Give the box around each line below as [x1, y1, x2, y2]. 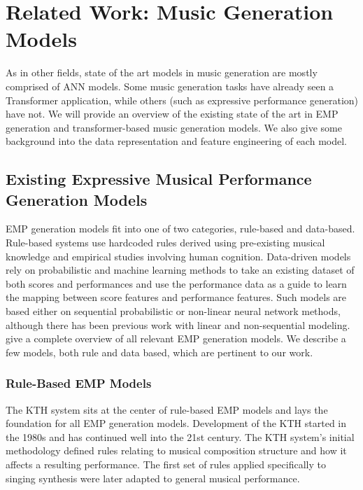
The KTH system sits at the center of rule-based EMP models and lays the [6, 402, 328, 416]
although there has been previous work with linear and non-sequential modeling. [6, 317, 350, 332]
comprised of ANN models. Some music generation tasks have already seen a [6, 78, 334, 93]
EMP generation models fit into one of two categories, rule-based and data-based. [6, 221, 355, 236]
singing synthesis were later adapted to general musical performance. [6, 470, 300, 485]
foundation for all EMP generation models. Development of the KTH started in [6, 416, 347, 430]
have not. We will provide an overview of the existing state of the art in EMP [6, 106, 339, 121]
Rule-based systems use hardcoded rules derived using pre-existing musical [6, 235, 325, 250]
